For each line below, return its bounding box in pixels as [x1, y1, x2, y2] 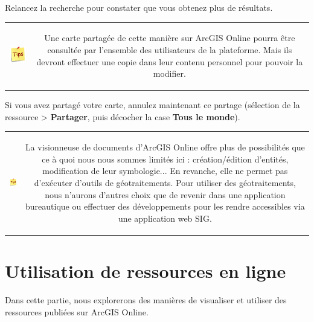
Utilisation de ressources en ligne [5, 259, 286, 283]
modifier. [153, 67, 186, 80]
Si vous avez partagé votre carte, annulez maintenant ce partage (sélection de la [5, 98, 300, 111]
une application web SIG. [118, 211, 212, 224]
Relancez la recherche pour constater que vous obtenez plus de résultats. [5, 1, 273, 13]
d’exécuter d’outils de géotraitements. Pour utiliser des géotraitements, [34, 176, 296, 188]
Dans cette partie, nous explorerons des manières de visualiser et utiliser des [5, 293, 287, 306]
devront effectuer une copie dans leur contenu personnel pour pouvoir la [36, 55, 303, 68]
